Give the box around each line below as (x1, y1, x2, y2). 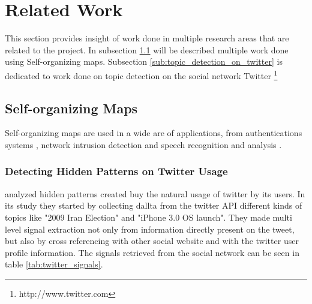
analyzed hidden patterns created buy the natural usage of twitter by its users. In (5, 187, 305, 200)
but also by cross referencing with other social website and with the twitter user (5, 234, 299, 247)
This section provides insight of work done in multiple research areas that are (5, 32, 289, 44)
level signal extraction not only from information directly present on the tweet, (5, 222, 295, 235)
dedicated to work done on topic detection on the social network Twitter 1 (5, 67, 278, 82)
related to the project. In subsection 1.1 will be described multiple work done (5, 43, 289, 56)
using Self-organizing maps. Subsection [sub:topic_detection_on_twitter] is (5, 55, 283, 68)
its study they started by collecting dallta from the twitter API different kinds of (5, 199, 302, 212)
